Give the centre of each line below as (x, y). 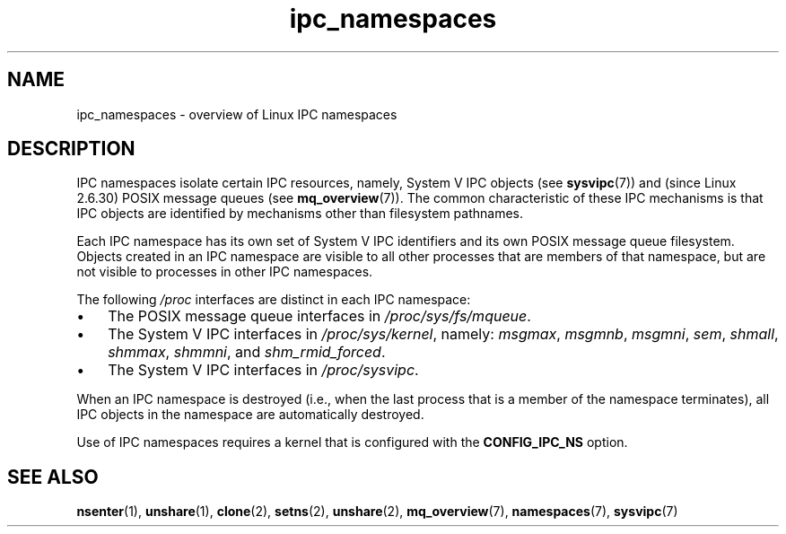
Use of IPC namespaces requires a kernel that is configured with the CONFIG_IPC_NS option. (352, 442)
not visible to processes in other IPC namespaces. (225, 272)
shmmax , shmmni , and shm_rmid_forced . (247, 352)
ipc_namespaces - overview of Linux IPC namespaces (237, 114)
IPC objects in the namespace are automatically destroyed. (250, 415)
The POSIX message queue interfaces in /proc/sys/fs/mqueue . (319, 316)
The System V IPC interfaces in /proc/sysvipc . (263, 370)
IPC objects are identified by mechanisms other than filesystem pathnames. (300, 214)
